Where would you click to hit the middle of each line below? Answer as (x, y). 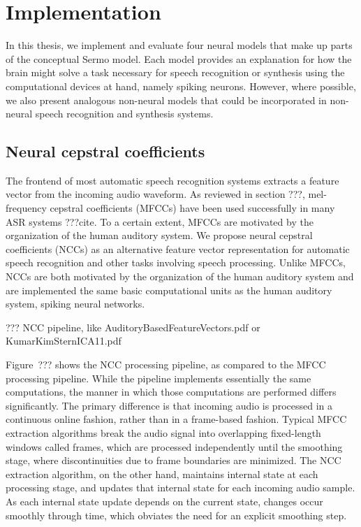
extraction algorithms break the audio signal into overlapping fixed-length (163, 432)
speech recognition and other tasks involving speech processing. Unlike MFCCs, (176, 262)
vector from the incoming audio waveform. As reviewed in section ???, (155, 194)
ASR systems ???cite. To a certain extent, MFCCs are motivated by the (160, 221)
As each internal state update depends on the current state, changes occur (164, 501)
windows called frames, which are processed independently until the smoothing (174, 446)
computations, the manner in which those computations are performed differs (171, 392)
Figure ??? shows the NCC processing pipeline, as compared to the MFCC (166, 364)
